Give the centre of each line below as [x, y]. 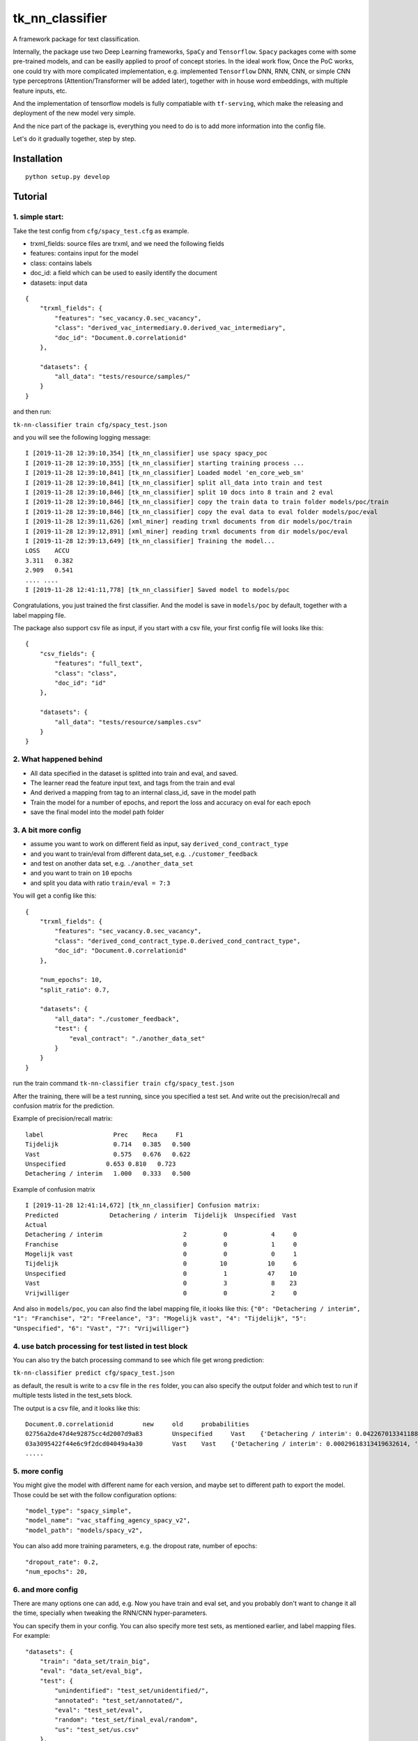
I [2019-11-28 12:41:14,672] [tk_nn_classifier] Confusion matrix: [143, 1205]
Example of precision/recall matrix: [63, 1118]
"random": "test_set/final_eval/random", [126, 1720]
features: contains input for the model [84, 253]
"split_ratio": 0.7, [75, 990]
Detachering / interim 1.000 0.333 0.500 [108, 1174]
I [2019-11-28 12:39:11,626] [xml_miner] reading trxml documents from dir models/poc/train [189, 522]
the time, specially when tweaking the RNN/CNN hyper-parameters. [110, 1613]
